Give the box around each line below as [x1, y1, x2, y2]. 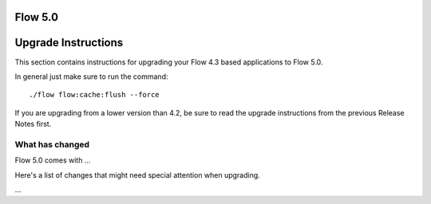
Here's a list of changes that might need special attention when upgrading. [14, 170, 261, 179]
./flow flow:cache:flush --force [29, 90, 160, 100]
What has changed [14, 139, 90, 150]
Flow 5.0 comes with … [14, 155, 91, 165]
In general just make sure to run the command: [14, 72, 168, 81]
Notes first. [14, 120, 52, 129]
